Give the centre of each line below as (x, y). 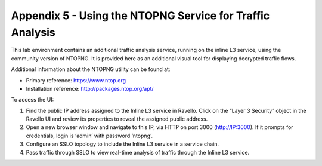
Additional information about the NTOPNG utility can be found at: (91, 69)
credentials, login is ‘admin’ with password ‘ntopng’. (89, 136)
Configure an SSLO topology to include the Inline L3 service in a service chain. (123, 144)
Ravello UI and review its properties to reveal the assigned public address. (117, 119)
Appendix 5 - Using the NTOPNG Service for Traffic (140, 16)
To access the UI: (32, 100)
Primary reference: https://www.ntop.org (76, 80)
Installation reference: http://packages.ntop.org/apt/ (90, 88)
